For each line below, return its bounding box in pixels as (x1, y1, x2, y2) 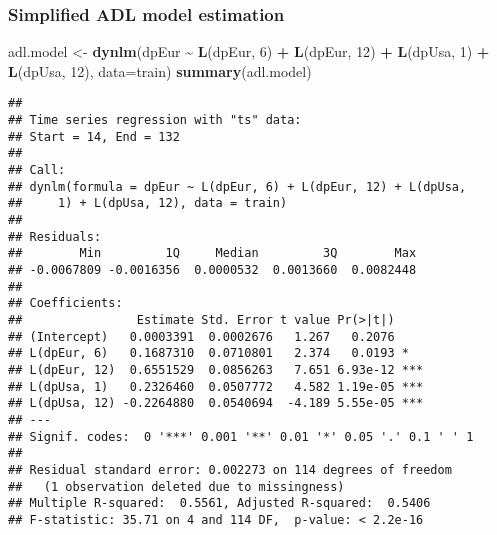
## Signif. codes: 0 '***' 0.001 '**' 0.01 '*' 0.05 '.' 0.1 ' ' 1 (8, 429, 474, 444)
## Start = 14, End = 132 (8, 129, 180, 144)
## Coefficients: (8, 296, 123, 311)
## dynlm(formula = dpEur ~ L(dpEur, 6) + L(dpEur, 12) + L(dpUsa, (8, 179, 467, 194)
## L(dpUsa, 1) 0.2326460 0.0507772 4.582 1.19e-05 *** (8, 379, 424, 394)
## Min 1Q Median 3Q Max (8, 246, 417, 261)
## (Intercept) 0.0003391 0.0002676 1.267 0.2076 (8, 329, 395, 344)
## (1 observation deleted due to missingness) (8, 479, 345, 494)
